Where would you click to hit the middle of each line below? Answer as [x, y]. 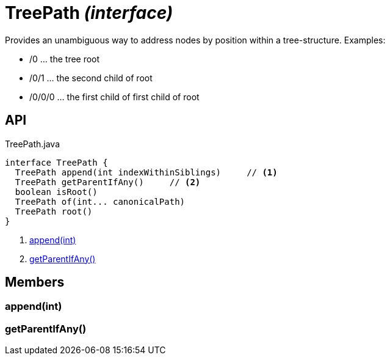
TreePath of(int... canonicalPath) [100, 201]
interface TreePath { [56, 162]
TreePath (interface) [89, 13]
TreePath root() [54, 211]
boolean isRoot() [56, 192]
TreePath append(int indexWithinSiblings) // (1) [146, 172]
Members [35, 282]
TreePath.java [33, 144]
